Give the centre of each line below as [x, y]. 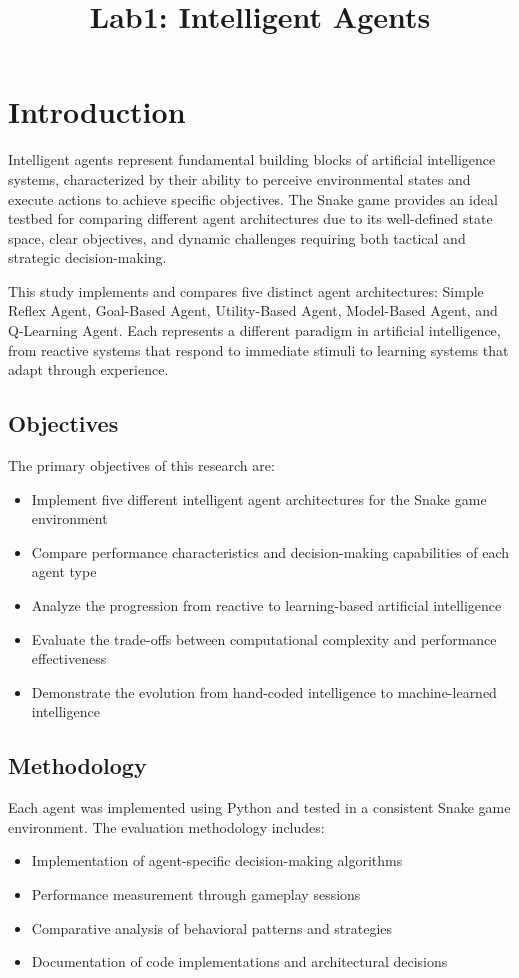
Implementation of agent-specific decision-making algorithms [217, 860]
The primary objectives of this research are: [141, 465]
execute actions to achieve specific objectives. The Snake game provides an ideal [253, 198]
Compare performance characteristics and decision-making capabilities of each [270, 551]
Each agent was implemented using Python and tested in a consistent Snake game [259, 807]
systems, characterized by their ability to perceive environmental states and [239, 178]
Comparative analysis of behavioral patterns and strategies [212, 927]
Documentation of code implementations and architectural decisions [239, 961]
